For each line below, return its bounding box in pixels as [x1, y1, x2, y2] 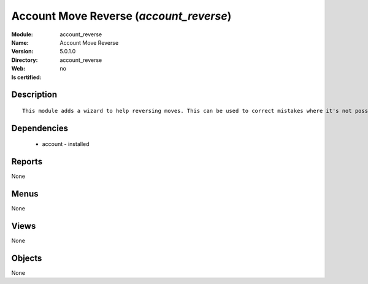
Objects [11, 253, 42, 263]
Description [11, 90, 58, 100]
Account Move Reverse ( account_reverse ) [11, 9, 232, 23]
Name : [11, 39, 29, 46]
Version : [11, 48, 34, 55]
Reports [11, 156, 43, 167]
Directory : [11, 56, 38, 64]
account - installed [42, 140, 90, 148]
